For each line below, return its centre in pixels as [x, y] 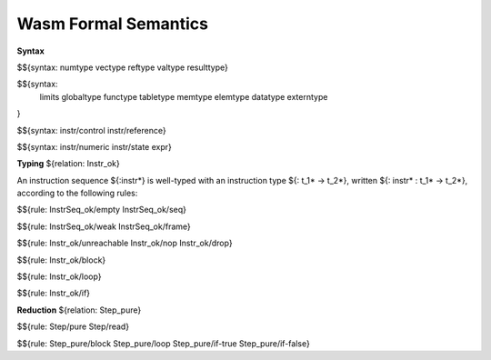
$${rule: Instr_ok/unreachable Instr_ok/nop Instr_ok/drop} [125, 243]
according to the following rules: [77, 193]
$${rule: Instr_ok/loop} [59, 276]
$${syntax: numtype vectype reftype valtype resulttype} [123, 67]
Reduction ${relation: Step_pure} [79, 310]
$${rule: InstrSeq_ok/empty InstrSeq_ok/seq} [101, 210]
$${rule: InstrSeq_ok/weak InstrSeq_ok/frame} [104, 226]
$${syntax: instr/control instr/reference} [92, 130]
